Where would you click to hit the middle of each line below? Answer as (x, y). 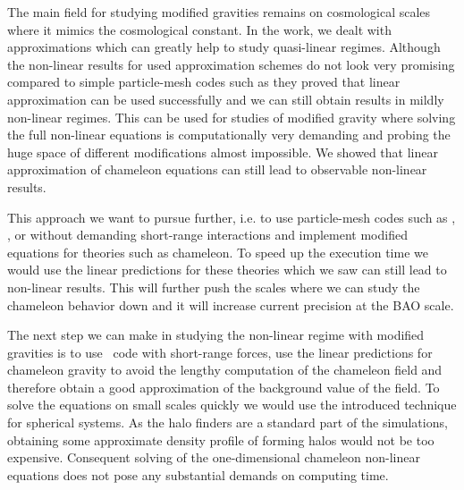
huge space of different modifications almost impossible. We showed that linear (223, 152)
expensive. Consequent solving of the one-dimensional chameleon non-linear (214, 457)
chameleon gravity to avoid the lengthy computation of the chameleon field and (225, 370)
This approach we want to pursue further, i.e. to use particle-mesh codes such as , (232, 217)
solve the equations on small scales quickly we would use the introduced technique (232, 405)
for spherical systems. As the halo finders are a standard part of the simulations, (228, 422)
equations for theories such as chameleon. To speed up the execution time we (218, 252)
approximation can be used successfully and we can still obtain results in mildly (226, 99)
